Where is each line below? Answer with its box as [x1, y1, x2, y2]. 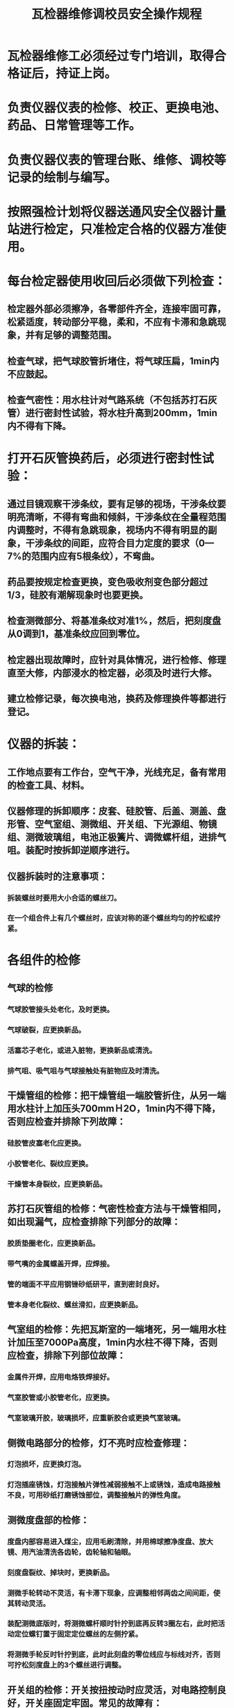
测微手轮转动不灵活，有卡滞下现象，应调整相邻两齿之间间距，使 [7, 1588, 221, 1598]
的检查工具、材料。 [7, 779, 90, 791]
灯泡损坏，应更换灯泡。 [7, 1459, 85, 1469]
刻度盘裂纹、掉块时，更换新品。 [7, 1567, 115, 1577]
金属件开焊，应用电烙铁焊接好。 [7, 1372, 115, 1382]
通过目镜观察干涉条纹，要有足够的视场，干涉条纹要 [7, 498, 226, 509]
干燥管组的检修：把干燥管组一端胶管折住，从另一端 [7, 1090, 226, 1102]
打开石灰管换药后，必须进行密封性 [7, 451, 203, 467]
